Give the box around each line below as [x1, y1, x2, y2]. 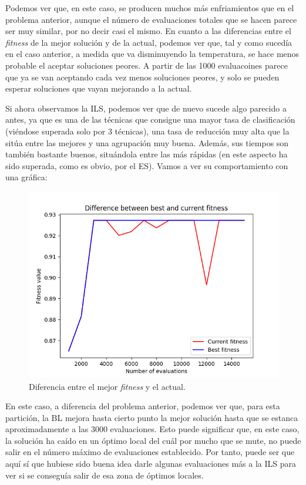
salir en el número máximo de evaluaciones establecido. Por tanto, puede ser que [5, 446, 295, 458]
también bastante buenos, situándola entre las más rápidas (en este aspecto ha [5, 148, 288, 160]
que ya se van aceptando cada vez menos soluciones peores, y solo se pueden [5, 70, 280, 83]
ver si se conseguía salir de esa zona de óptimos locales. [5, 469, 204, 481]
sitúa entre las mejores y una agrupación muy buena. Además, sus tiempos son [5, 136, 289, 149]
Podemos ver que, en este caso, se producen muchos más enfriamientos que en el [5, 2, 294, 14]
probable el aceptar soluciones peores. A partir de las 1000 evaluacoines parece [5, 59, 288, 71]
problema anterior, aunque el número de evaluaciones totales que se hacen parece [5, 13, 297, 25]
